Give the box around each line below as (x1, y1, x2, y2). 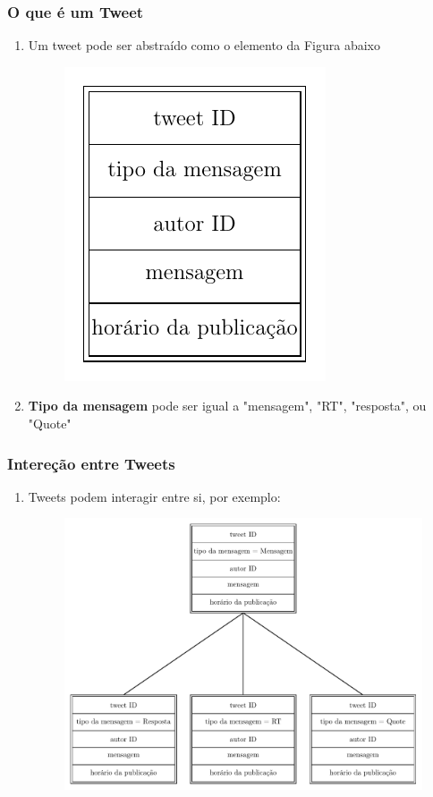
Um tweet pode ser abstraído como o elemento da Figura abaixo (28, 36, 380, 55)
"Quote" (28, 414, 72, 432)
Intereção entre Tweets (7, 452, 175, 474)
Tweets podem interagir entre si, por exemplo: (28, 487, 281, 505)
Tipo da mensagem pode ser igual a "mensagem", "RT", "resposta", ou (28, 396, 427, 415)
